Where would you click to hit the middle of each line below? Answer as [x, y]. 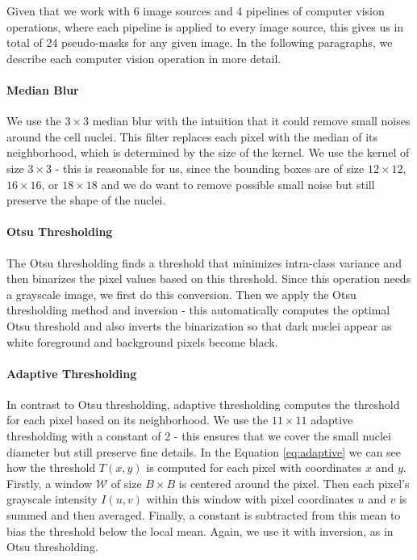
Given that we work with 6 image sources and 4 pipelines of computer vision [196, 11]
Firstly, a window [50, 483]
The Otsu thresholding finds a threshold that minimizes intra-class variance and [204, 262]
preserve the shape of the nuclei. [86, 200]
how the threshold [51, 467]
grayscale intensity [52, 499]
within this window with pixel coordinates [250, 499]
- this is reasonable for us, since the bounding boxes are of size [210, 168]
